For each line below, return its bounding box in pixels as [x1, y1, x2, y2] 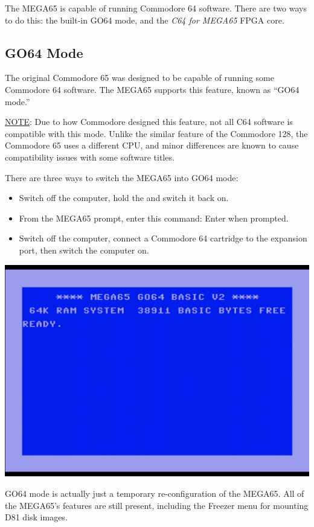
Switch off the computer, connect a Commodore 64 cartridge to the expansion [19, 232, 307, 244]
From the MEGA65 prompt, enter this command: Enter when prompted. [19, 211, 289, 224]
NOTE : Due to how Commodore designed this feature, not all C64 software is [5, 115, 293, 128]
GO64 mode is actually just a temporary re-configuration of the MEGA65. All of [5, 487, 304, 500]
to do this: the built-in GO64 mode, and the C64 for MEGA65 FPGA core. [5, 13, 284, 26]
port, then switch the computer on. [19, 243, 149, 256]
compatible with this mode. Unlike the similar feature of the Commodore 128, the [5, 127, 308, 139]
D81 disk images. [5, 511, 68, 523]
